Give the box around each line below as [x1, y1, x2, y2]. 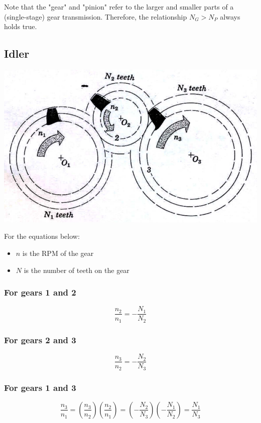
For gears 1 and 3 [4, 381, 76, 393]
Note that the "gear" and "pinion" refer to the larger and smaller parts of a [4, 2, 234, 12]
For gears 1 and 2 [4, 286, 76, 299]
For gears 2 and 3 [4, 333, 76, 346]
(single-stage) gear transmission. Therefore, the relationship [4, 11, 187, 22]
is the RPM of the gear [22, 248, 94, 258]
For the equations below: [4, 231, 80, 241]
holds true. [4, 21, 37, 32]
